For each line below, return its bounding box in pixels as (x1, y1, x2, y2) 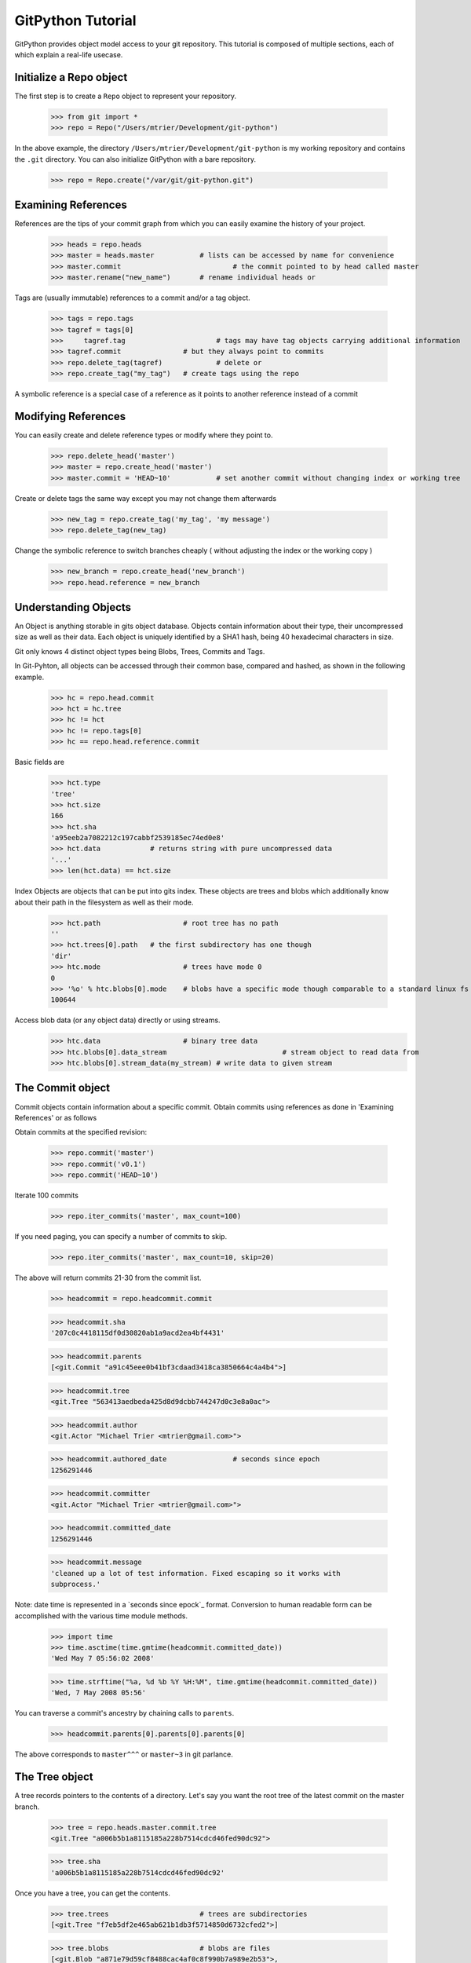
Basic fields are (14, 758, 64, 767)
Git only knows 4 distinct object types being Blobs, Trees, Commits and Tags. (14, 646, 265, 656)
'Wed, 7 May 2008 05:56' (50, 1688, 147, 1698)
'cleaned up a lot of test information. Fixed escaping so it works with (50, 1569, 341, 1577)
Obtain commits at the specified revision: (14, 1128, 148, 1137)
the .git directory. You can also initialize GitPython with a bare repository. (14, 154, 257, 164)
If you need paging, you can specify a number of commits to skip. (14, 1232, 228, 1241)
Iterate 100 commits (14, 1190, 78, 1201)
